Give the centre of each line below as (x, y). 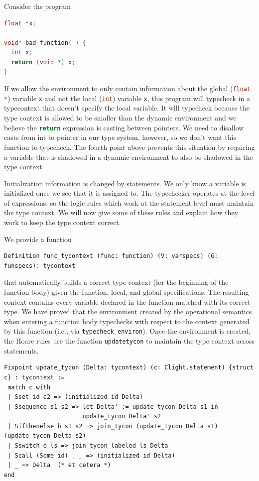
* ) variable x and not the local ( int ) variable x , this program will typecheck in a (127, 98)
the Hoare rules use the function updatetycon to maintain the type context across (129, 341)
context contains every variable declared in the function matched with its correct (127, 301)
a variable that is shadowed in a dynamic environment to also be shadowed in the (129, 157)
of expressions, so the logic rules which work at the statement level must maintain (129, 202)
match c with (29, 387)
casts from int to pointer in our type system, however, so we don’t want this (120, 137)
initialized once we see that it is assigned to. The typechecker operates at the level (129, 193)
